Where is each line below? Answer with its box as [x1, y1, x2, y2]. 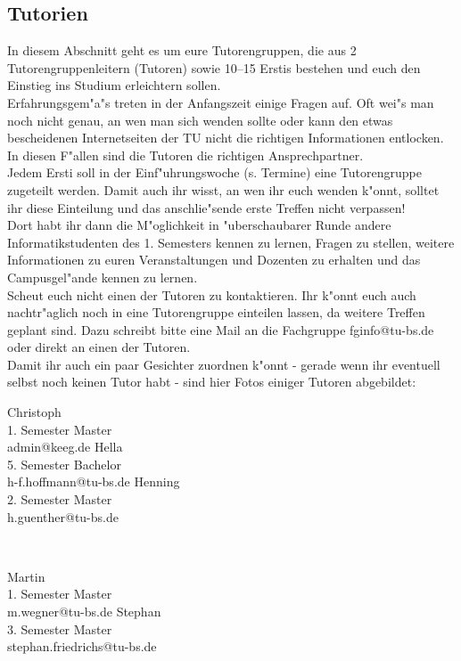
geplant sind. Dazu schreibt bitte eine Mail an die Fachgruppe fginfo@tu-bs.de [7, 320, 434, 339]
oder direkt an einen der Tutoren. [7, 338, 191, 356]
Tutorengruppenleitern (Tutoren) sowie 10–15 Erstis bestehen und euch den [7, 58, 421, 77]
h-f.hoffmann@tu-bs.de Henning [7, 472, 180, 491]
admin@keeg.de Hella [7, 437, 123, 456]
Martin [7, 567, 45, 585]
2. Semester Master [7, 490, 112, 509]
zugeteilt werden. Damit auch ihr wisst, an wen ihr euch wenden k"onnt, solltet [7, 180, 440, 199]
